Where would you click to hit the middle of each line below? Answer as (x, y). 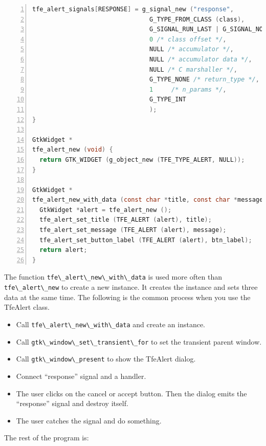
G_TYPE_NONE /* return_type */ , (204, 80)
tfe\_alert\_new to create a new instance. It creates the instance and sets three (131, 287)
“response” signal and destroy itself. (72, 403)
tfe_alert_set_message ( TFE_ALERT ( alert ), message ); (133, 230)
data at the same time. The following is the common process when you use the (127, 297)
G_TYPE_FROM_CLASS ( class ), (197, 19)
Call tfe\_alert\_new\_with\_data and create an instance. (110, 324)
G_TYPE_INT (168, 100)
